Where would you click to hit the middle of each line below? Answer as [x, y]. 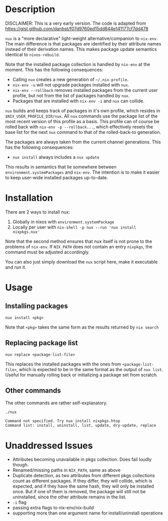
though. [21, 465]
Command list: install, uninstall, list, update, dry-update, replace [81, 426]
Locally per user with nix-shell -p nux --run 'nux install [74, 227]
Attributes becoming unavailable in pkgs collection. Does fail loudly [82, 459]
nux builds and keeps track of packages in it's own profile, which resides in [83, 111]
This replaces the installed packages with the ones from [63, 364]
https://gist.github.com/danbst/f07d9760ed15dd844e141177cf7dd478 [77, 28]
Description [30, 9]
